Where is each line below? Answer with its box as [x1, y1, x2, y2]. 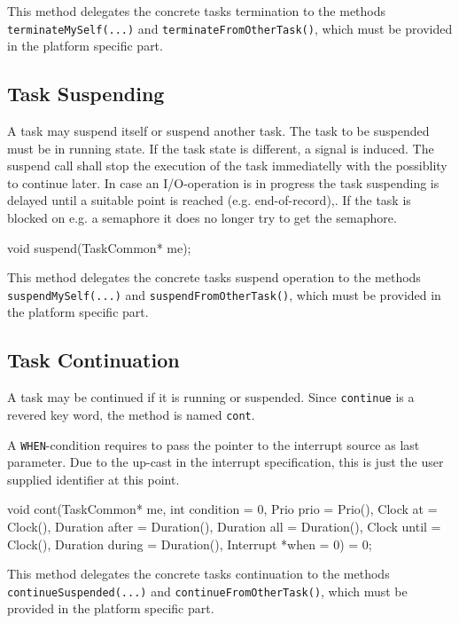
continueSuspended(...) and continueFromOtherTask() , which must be [7, 581, 408, 600]
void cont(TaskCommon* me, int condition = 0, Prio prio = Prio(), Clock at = [7, 500, 438, 518]
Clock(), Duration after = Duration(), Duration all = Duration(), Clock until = [7, 517, 441, 535]
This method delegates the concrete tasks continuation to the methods [7, 564, 390, 583]
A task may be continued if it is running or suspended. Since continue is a [7, 388, 415, 406]
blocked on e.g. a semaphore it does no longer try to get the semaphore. [7, 209, 397, 227]
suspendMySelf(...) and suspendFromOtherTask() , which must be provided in [7, 285, 441, 304]
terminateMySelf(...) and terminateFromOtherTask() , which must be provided [7, 19, 453, 37]
